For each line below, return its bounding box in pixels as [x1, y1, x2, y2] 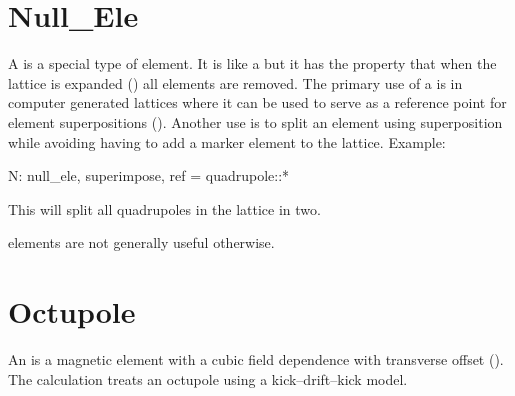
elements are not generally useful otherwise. [8, 232, 275, 253]
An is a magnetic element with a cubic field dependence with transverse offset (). [8, 349, 504, 369]
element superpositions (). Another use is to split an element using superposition [8, 111, 503, 132]
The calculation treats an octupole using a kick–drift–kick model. [8, 368, 408, 389]
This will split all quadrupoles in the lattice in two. [8, 198, 321, 219]
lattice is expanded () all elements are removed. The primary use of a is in [8, 72, 463, 93]
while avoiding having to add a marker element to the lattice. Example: [8, 131, 446, 152]
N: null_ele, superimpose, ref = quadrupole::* [8, 165, 290, 186]
